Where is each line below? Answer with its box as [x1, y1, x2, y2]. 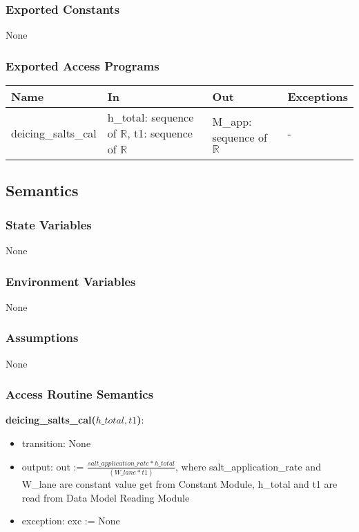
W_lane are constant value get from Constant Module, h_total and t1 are [21, 476, 338, 491]
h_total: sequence [107, 109, 194, 126]
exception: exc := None [21, 513, 120, 528]
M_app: [212, 113, 252, 130]
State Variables [6, 216, 92, 233]
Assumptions [6, 329, 79, 346]
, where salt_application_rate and [175, 459, 321, 473]
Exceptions [287, 88, 348, 105]
